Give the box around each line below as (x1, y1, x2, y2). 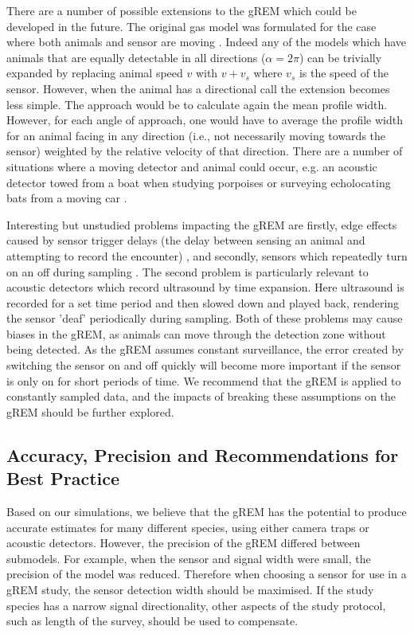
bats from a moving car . (6, 190, 127, 206)
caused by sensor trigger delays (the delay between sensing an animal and (6, 232, 365, 249)
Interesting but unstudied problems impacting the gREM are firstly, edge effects (6, 216, 397, 233)
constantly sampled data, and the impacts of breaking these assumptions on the (6, 388, 396, 405)
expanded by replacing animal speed (6, 65, 183, 81)
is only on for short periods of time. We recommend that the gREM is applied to (6, 372, 401, 389)
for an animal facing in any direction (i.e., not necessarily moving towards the (6, 127, 386, 143)
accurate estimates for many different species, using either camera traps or (6, 519, 369, 535)
